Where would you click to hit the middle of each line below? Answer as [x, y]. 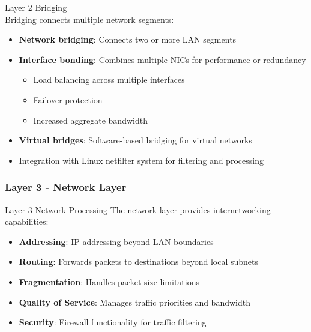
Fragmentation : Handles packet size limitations [109, 281]
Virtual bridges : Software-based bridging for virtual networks [135, 140]
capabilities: [27, 221]
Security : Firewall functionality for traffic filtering [113, 322]
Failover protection [68, 99]
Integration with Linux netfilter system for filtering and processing [141, 160]
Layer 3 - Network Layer [66, 187]
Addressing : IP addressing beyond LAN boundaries [116, 241]
